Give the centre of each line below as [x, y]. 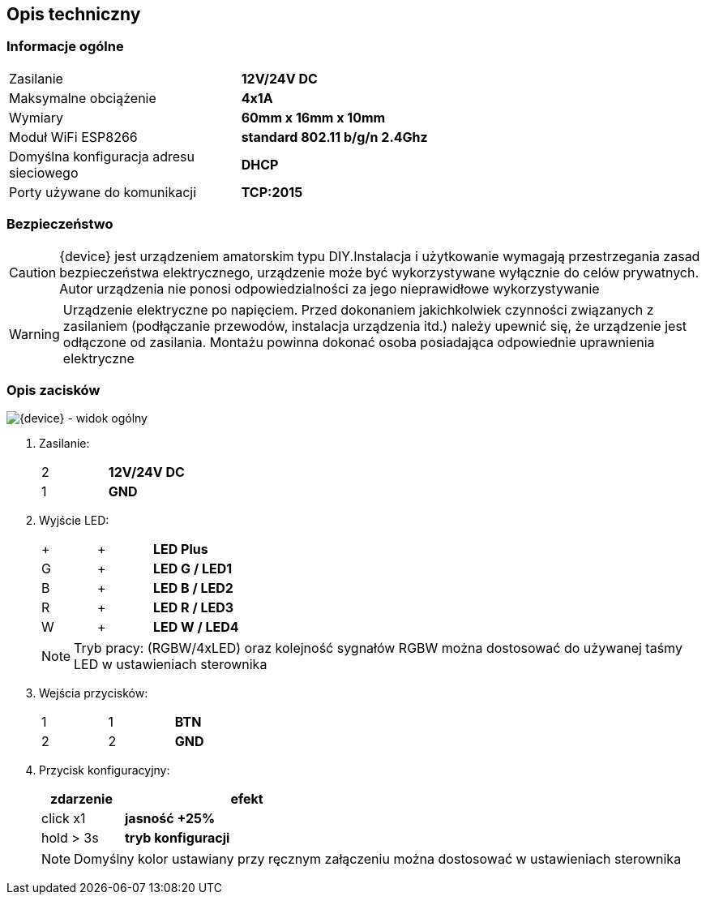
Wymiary [36, 117]
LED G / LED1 [193, 569]
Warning [34, 334]
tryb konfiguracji [178, 838]
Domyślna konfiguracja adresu [102, 156]
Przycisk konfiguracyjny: [105, 770]
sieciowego [44, 172]
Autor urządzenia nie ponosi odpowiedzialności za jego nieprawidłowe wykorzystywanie [329, 288]
